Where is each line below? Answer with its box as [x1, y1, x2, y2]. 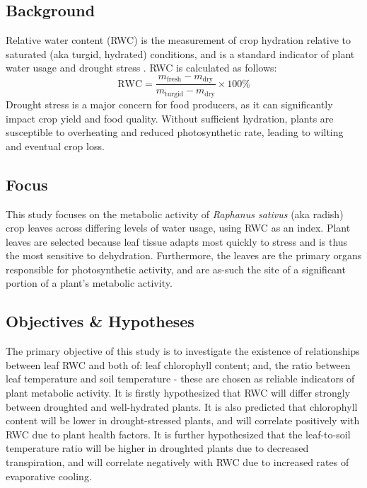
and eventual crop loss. [6, 138, 105, 153]
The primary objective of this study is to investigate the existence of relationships [6, 344, 360, 358]
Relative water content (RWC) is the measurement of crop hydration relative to [6, 33, 351, 47]
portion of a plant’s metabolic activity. [6, 276, 173, 290]
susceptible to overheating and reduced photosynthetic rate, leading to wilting [6, 125, 344, 140]
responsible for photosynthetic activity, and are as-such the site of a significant [6, 261, 346, 276]
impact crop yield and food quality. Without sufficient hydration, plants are [6, 110, 334, 125]
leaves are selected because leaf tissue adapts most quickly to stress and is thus [6, 234, 348, 249]
